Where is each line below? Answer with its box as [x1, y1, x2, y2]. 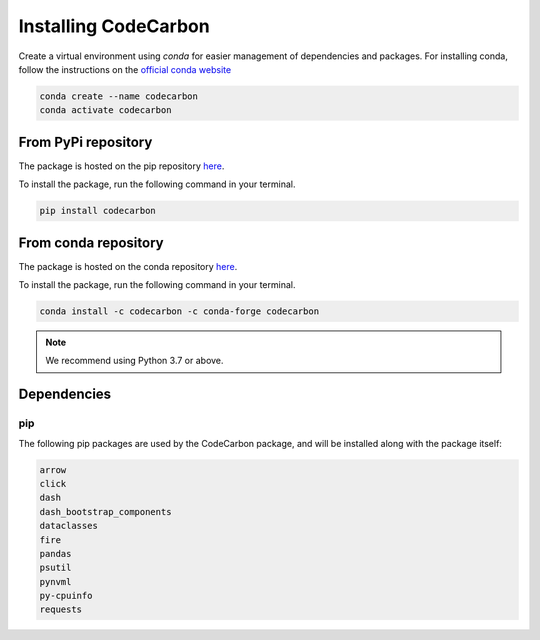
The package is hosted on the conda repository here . [18, 260, 238, 272]
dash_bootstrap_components [39, 506, 172, 517]
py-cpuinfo [39, 590, 93, 602]
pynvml [39, 576, 72, 587]
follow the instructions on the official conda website [18, 63, 232, 75]
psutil [39, 562, 72, 574]
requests [39, 604, 83, 615]
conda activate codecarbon [39, 105, 172, 116]
